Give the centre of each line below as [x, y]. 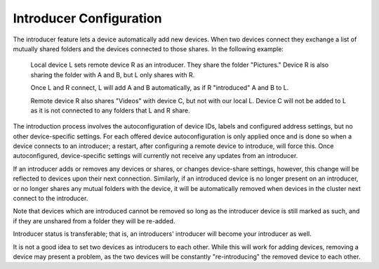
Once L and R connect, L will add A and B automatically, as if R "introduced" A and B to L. [160, 88]
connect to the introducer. [51, 198]
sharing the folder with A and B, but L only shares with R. [113, 74]
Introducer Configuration [87, 18]
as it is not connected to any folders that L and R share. [111, 110]
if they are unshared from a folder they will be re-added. [94, 221]
